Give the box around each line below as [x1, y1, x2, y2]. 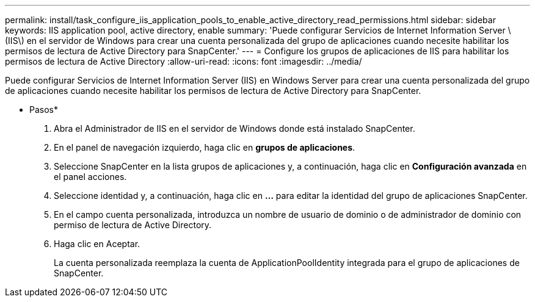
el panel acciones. [54, 171, 127, 182]
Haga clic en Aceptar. [54, 239, 140, 249]
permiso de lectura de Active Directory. [54, 220, 212, 230]
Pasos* [29, 104, 58, 115]
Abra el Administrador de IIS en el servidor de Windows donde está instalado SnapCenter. [54, 123, 415, 134]
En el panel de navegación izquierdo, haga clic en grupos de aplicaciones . [54, 142, 355, 153]
